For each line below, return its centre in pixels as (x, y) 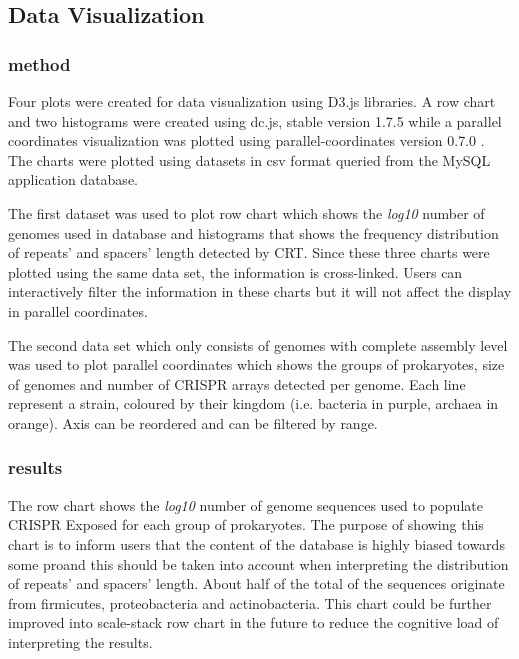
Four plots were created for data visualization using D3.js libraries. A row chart (252, 101)
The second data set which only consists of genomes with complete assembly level (258, 344)
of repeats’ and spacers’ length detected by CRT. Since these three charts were (249, 252)
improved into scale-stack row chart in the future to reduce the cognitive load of (253, 622)
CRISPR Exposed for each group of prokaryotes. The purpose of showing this (246, 524)
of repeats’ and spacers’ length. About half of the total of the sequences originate (256, 583)
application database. (73, 179)
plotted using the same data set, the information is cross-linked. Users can (235, 271)
